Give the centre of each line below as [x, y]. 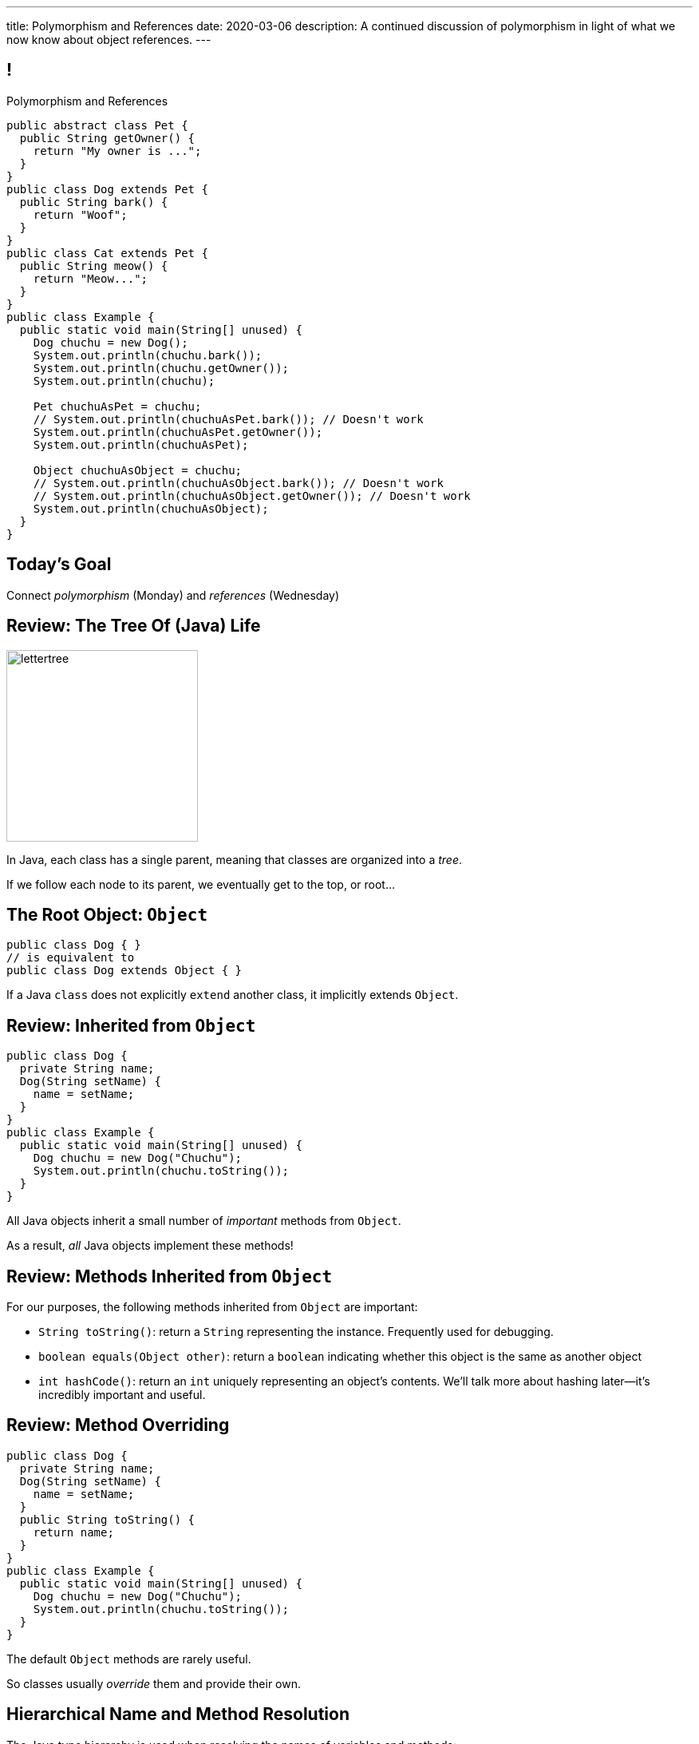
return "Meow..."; [91, 278]
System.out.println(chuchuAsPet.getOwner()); [178, 432]
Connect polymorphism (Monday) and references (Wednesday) [173, 595]
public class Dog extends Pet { [107, 189]
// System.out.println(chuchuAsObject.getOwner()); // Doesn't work [252, 495]
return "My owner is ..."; [117, 151]
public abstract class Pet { [97, 125]
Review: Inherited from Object [131, 1025]
